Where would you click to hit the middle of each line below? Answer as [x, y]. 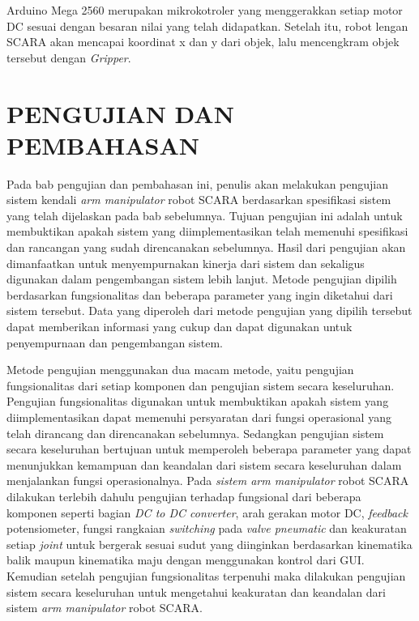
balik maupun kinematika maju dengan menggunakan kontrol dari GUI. [186, 560]
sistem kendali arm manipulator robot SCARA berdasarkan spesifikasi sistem [199, 200]
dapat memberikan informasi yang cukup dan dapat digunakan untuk [180, 327]
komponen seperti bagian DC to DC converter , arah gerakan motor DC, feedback [207, 512]
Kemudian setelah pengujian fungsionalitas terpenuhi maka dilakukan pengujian [206, 575]
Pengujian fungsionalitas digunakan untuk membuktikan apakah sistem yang [198, 401]
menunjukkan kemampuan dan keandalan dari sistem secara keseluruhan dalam [204, 464]
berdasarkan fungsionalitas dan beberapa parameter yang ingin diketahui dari [200, 294]
